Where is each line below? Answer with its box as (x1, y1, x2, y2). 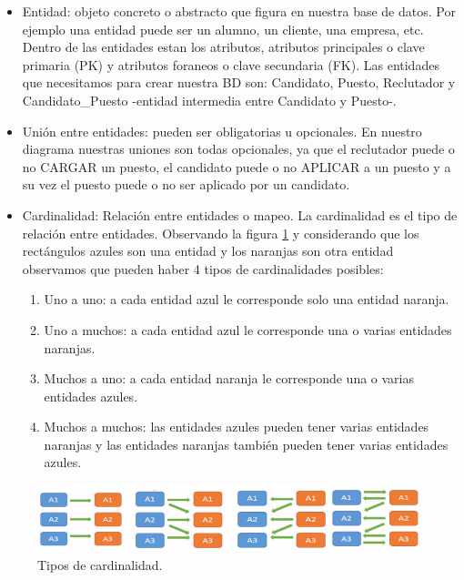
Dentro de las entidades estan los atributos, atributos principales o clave (22, 37, 425, 56)
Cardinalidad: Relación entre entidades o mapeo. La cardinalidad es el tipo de (22, 205, 458, 224)
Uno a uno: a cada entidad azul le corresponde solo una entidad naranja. (44, 290, 449, 309)
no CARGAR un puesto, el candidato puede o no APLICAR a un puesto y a (22, 157, 451, 176)
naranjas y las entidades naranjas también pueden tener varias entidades (44, 434, 449, 453)
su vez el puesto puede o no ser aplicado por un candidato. (22, 175, 350, 194)
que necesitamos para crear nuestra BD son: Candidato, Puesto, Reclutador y (22, 73, 456, 92)
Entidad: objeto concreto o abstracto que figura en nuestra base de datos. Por (22, 2, 456, 20)
